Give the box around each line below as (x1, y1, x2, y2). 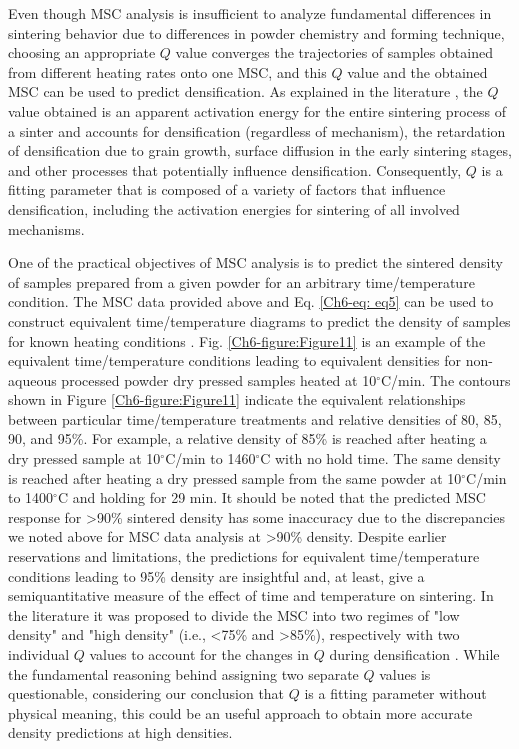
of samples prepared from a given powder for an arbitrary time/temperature (8, 271, 475, 292)
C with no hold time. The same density (260, 448, 501, 469)
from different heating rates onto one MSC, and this (8, 61, 327, 82)
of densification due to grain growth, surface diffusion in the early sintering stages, (8, 140, 512, 161)
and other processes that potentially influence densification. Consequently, (8, 159, 462, 180)
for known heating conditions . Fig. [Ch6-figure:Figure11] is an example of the (8, 330, 486, 351)
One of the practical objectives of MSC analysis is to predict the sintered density (8, 252, 503, 273)
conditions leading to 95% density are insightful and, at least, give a (8, 565, 425, 586)
